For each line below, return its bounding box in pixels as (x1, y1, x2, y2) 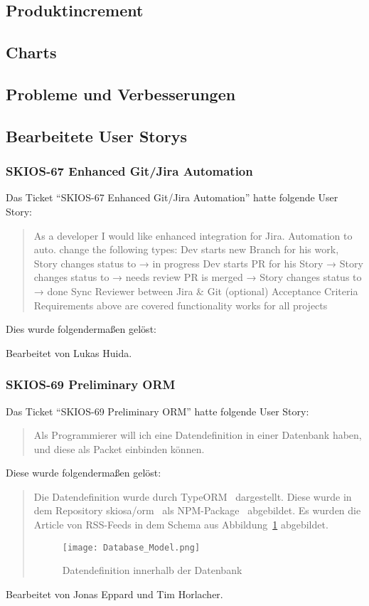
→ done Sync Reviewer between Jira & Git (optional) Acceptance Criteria (33, 283, 358, 298)
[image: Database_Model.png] (62, 542, 200, 553)
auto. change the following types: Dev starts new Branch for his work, (33, 242, 339, 257)
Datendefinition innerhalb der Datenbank (62, 563, 242, 578)
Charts (6, 41, 57, 63)
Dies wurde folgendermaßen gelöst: (6, 321, 156, 336)
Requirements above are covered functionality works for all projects (33, 297, 328, 312)
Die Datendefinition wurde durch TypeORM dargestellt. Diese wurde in (33, 489, 352, 504)
